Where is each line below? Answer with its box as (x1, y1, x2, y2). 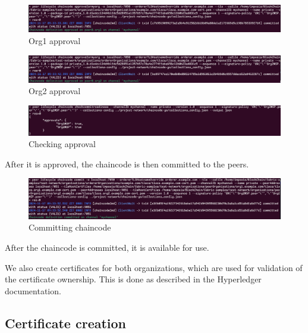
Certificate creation (5, 313, 127, 332)
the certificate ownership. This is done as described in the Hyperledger (5, 273, 262, 285)
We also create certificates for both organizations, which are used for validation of (5, 261, 303, 273)
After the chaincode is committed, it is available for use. (5, 241, 209, 253)
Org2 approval (29, 85, 81, 97)
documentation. (5, 284, 61, 297)
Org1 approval (29, 34, 81, 46)
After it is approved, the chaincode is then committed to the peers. (5, 157, 249, 170)
